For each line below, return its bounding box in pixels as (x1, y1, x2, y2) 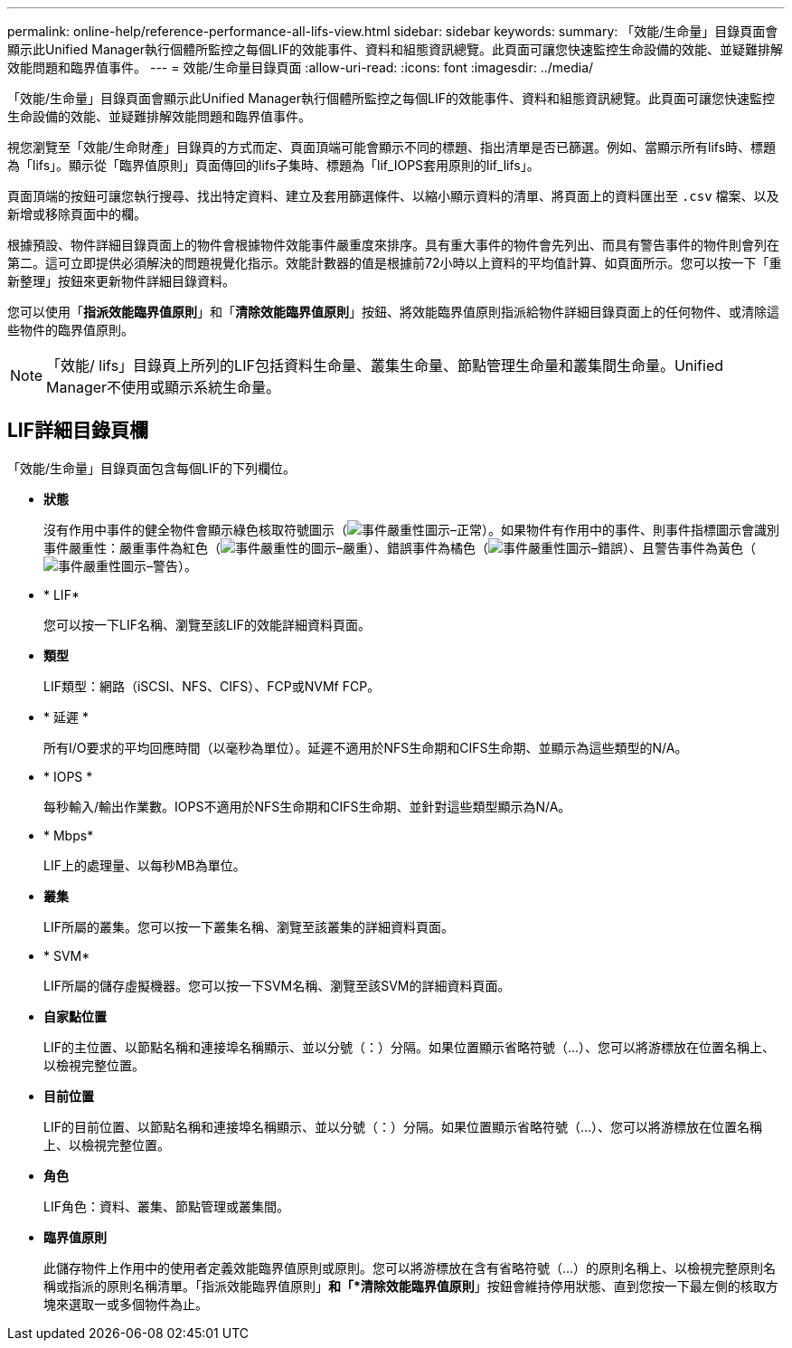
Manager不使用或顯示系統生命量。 (46, 378, 281, 396)
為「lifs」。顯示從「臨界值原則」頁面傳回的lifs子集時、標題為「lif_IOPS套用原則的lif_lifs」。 (7, 157, 540, 173)
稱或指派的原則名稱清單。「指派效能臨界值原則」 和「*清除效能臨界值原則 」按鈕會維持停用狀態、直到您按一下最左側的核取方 (43, 1277, 778, 1294)
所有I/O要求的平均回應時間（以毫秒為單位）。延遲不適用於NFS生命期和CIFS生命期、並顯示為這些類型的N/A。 (43, 739, 688, 755)
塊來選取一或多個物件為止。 (43, 1296, 208, 1312)
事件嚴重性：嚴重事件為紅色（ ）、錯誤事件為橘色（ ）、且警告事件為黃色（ (43, 539, 756, 555)
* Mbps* (43, 827, 94, 843)
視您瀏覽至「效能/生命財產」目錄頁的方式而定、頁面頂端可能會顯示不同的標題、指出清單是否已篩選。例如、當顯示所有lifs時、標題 (7, 139, 777, 155)
